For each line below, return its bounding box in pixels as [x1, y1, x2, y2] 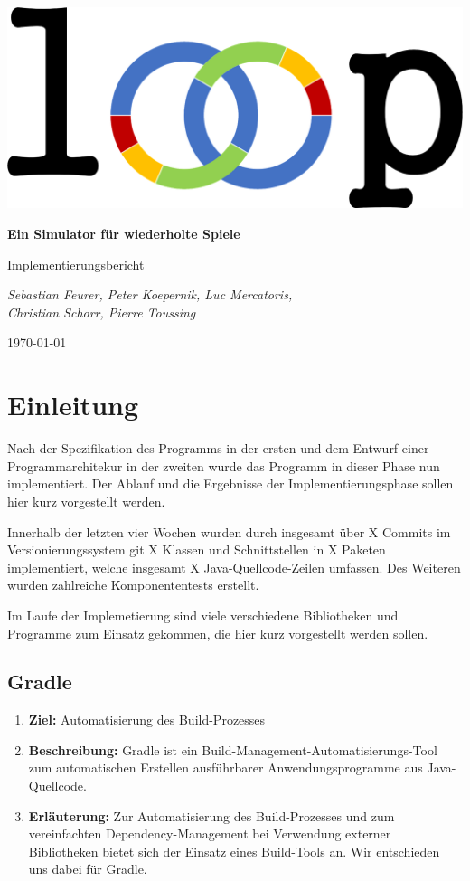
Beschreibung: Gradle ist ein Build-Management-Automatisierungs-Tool [28, 740, 437, 759]
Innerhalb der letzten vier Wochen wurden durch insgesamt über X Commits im [7, 522, 451, 541]
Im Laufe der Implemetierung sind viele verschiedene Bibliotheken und [7, 605, 399, 624]
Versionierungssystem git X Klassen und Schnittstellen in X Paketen [7, 540, 386, 559]
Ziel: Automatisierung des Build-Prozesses [28, 710, 266, 729]
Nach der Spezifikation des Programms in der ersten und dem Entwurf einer [7, 439, 429, 458]
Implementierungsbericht [7, 254, 145, 273]
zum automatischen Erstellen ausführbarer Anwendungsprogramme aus [28, 758, 423, 777]
